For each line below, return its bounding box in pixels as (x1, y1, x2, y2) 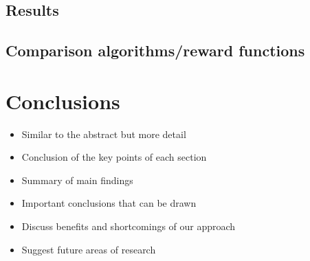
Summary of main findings (21, 172, 133, 187)
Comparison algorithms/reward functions (5, 40, 305, 61)
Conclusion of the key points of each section (21, 150, 207, 164)
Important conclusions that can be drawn (21, 196, 197, 210)
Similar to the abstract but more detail (21, 126, 186, 141)
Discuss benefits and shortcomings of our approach (21, 219, 236, 234)
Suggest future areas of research (21, 242, 156, 256)
